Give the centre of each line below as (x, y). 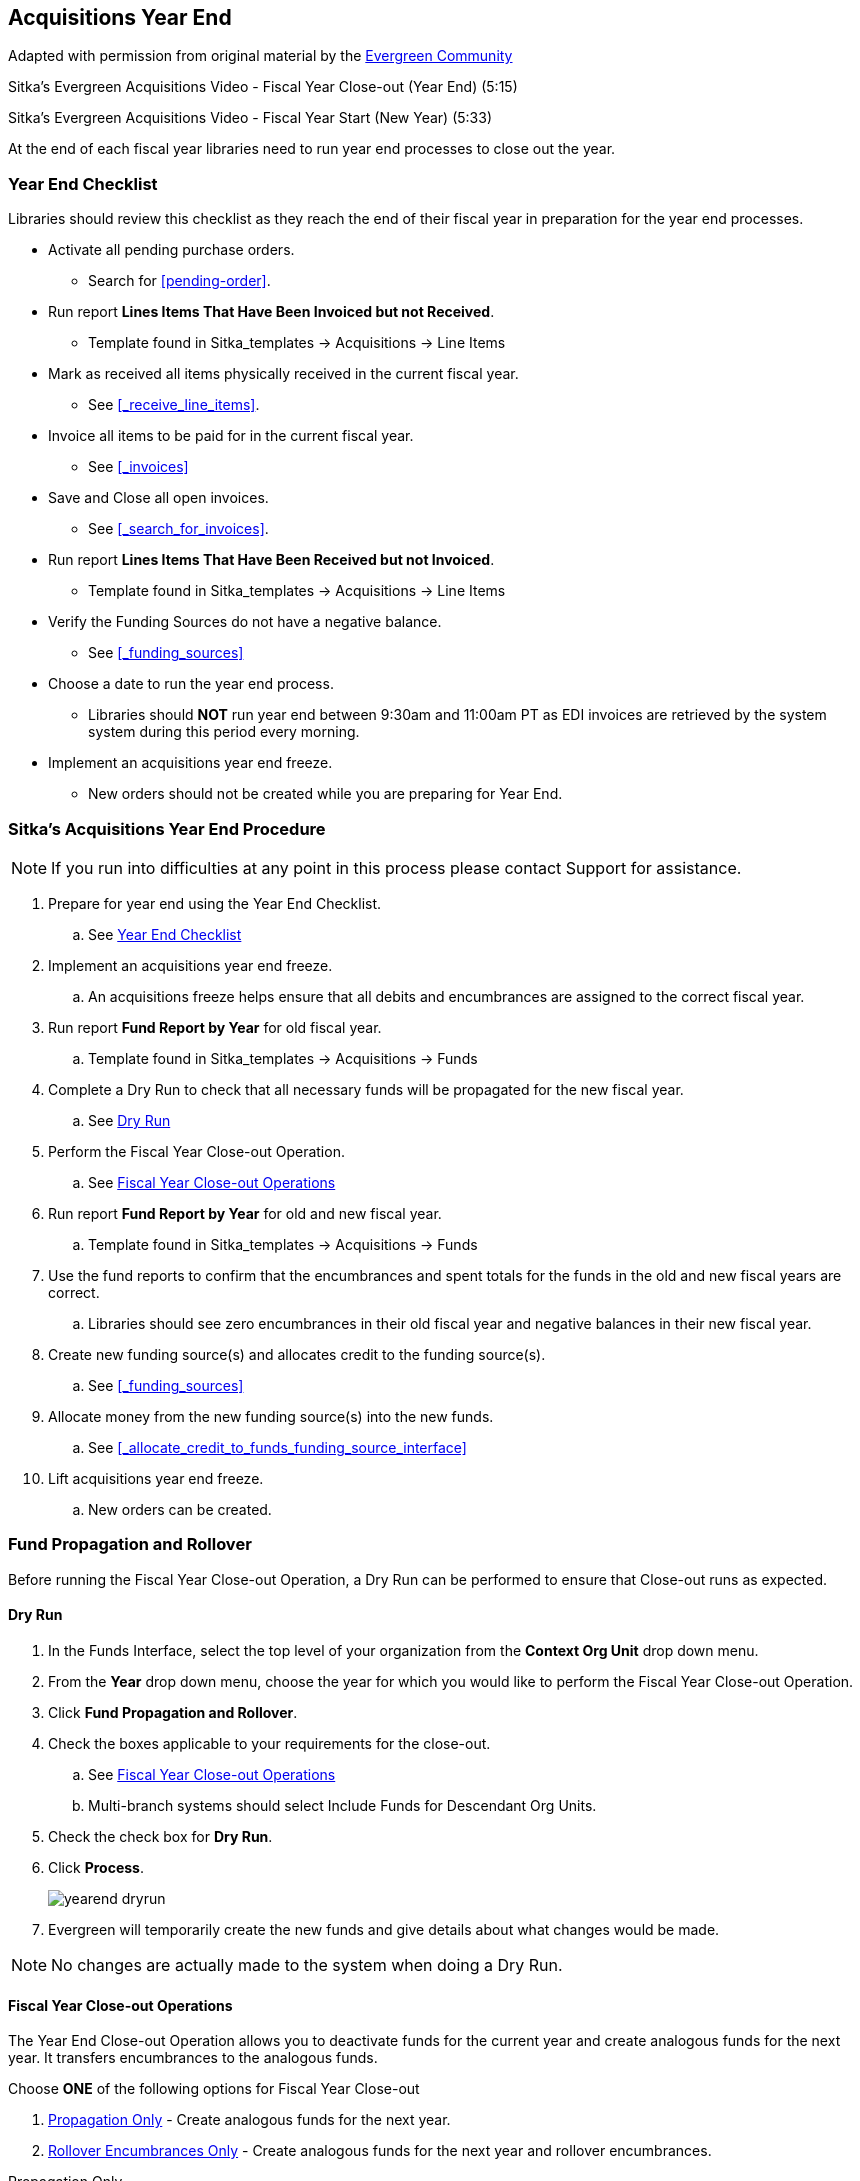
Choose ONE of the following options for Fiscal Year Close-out (214, 2089)
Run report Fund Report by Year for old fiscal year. (215, 1027)
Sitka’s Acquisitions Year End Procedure (167, 828)
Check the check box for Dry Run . (160, 1836)
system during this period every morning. (224, 732)
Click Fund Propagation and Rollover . (173, 1712)
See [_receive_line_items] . (174, 405)
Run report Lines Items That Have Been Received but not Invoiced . (271, 560)
